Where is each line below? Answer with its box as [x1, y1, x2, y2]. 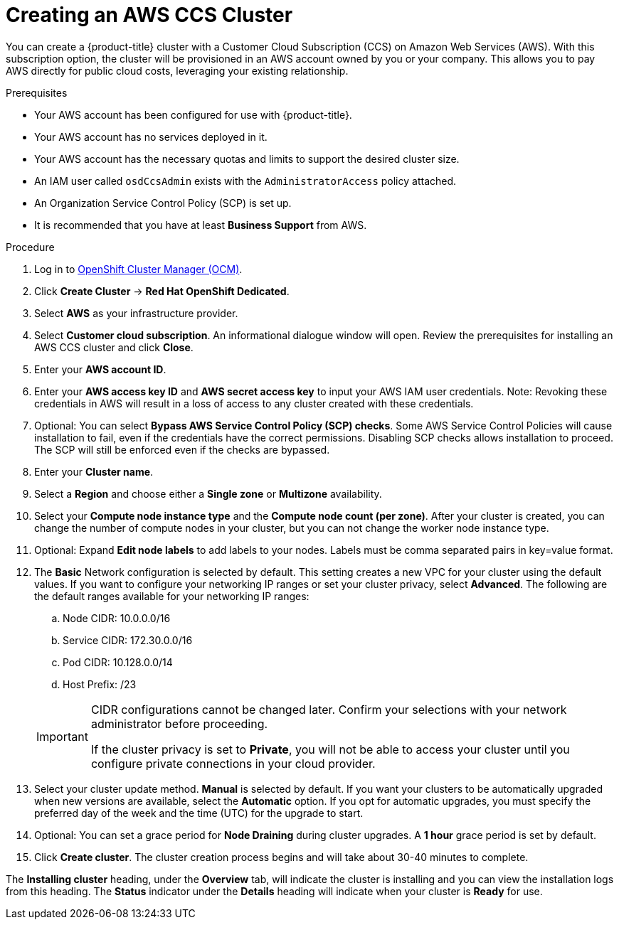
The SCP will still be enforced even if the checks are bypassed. [34, 443, 330, 456]
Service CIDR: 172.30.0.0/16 [63, 633, 193, 646]
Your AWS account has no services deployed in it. [34, 130, 268, 143]
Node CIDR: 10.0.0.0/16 [63, 611, 171, 624]
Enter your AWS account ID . [34, 363, 166, 375]
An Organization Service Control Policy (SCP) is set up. [34, 196, 292, 209]
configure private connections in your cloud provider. [90, 756, 376, 771]
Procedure [6, 240, 55, 253]
